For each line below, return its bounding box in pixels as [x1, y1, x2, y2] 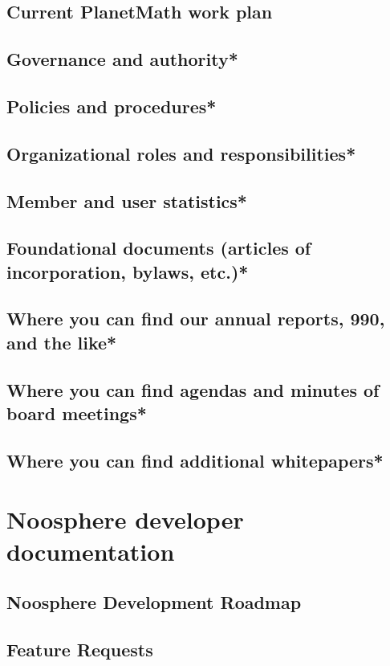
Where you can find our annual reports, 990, [6, 306, 385, 331]
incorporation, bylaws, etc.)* [6, 259, 249, 284]
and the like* [6, 329, 117, 354]
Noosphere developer [6, 503, 244, 536]
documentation [6, 534, 175, 567]
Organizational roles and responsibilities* [6, 141, 356, 165]
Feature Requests [6, 636, 153, 661]
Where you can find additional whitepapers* [6, 447, 384, 472]
